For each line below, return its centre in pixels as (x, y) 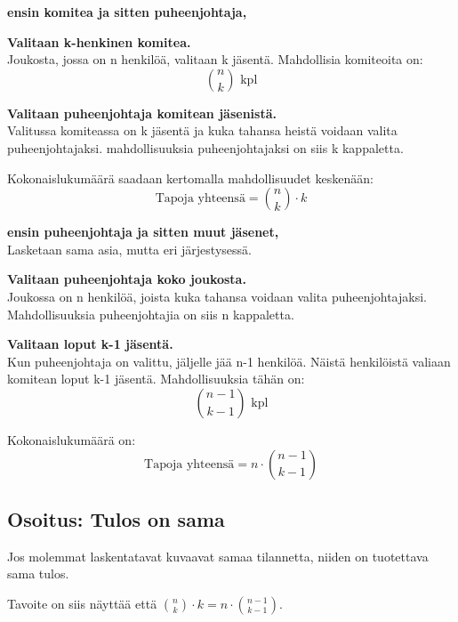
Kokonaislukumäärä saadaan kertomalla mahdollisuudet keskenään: (190, 178)
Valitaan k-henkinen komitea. (99, 41)
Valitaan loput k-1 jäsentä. (90, 344)
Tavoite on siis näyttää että (82, 603)
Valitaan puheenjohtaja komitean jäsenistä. (142, 113)
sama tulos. (38, 574)
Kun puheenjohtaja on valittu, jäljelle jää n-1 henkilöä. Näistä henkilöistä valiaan (229, 361)
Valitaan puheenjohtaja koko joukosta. (127, 279)
